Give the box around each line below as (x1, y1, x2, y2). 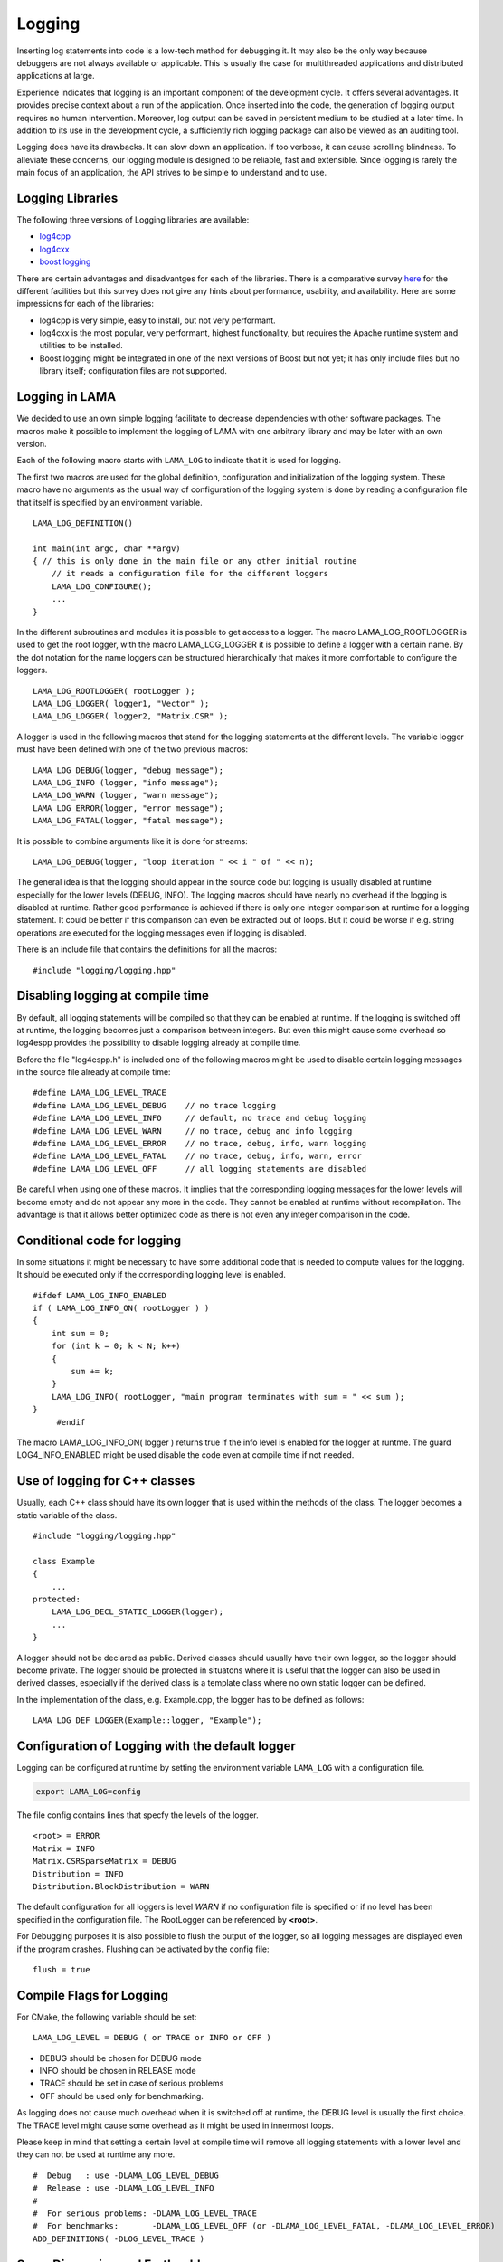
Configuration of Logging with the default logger (16, 1738, 296, 1754)
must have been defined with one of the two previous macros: (16, 744, 249, 755)
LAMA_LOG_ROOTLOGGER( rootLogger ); (33, 686, 195, 696)
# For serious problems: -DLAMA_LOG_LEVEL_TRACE (33, 2208, 258, 2219)
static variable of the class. (16, 1509, 118, 1520)
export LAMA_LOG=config (35, 1787, 142, 1797)
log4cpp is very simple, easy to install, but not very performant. (39, 315, 276, 326)
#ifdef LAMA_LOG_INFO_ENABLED (33, 1290, 167, 1300)
